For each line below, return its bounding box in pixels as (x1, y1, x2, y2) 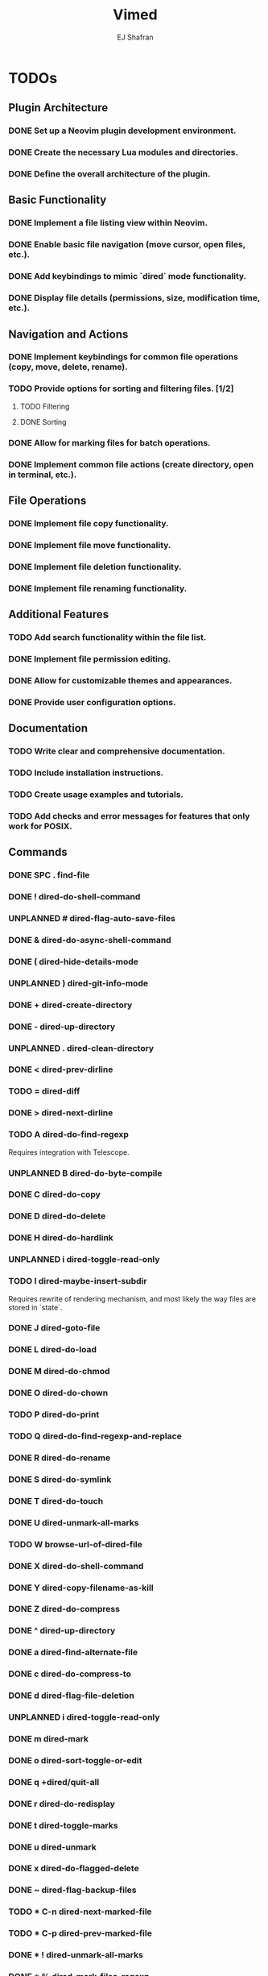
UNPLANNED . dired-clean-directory (8, 1042, 155, 1053)
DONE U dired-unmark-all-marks (8, 1517, 139, 1528)
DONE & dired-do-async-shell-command (8, 934, 171, 945)
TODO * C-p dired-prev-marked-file (8, 1928, 153, 1939)
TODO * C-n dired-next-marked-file (8, 1906, 152, 1917)
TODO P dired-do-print (8, 1409, 100, 1420)
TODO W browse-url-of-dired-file (8, 1538, 143, 1550)
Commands (8, 845, 68, 859)
